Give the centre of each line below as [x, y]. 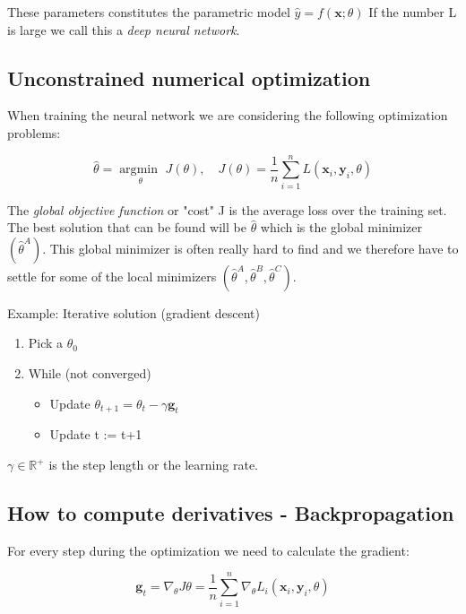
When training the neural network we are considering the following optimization [228, 115]
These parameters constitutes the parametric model [149, 12]
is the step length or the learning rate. [153, 465]
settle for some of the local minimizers [112, 276]
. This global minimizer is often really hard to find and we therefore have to [250, 248]
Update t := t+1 [96, 434]
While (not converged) [90, 373]
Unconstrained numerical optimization [189, 78]
